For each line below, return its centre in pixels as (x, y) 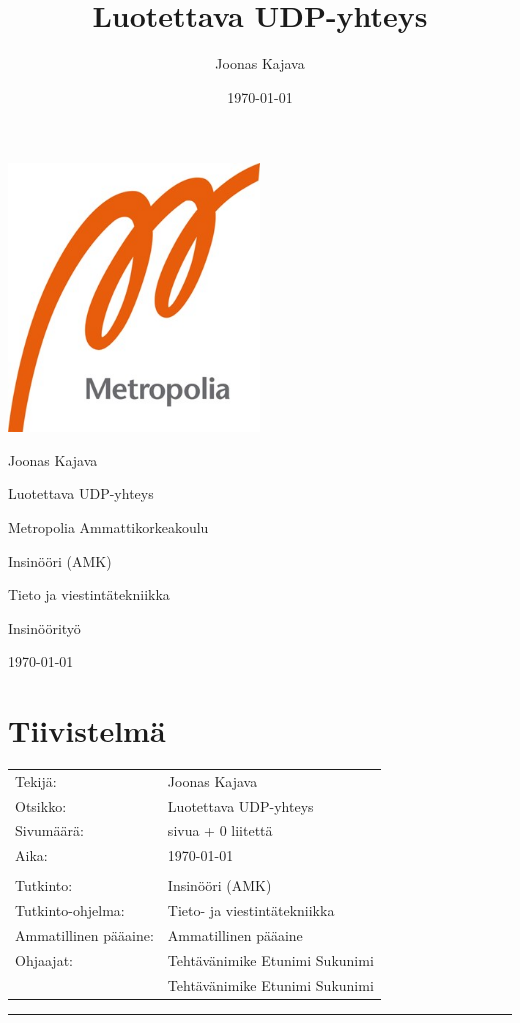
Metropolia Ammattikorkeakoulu (108, 526)
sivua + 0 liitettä (220, 830)
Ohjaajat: (44, 959)
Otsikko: (41, 805)
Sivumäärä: (49, 830)
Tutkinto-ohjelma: (70, 910)
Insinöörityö (44, 627)
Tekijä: (36, 780)
